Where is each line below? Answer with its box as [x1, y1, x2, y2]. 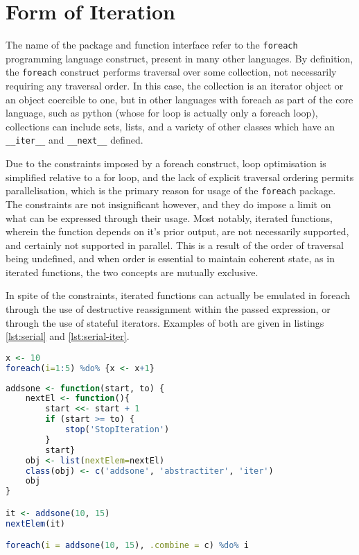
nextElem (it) [6, 518, 65, 529]
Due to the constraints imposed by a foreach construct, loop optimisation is [6, 156, 326, 171]
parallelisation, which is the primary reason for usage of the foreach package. [6, 183, 336, 198]
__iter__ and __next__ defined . [6, 133, 143, 147]
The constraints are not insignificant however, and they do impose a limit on [6, 196, 331, 211]
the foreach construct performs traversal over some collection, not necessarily [6, 65, 337, 79]
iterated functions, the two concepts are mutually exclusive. [6, 264, 259, 279]
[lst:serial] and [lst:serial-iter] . [6, 329, 130, 343]
